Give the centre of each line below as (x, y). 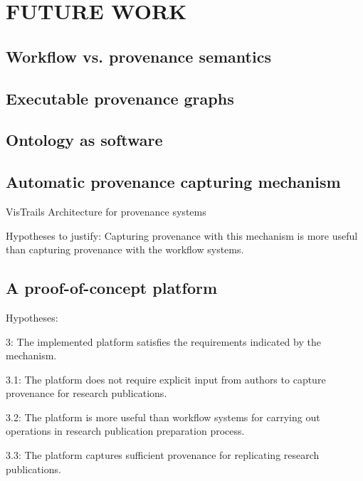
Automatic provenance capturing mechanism (173, 182)
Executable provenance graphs (120, 98)
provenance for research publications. (86, 393)
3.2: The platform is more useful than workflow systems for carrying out (163, 417)
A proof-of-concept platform (112, 288)
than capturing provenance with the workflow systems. (125, 249)
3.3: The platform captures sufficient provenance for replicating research (163, 455)
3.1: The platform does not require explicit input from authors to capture (166, 379)
